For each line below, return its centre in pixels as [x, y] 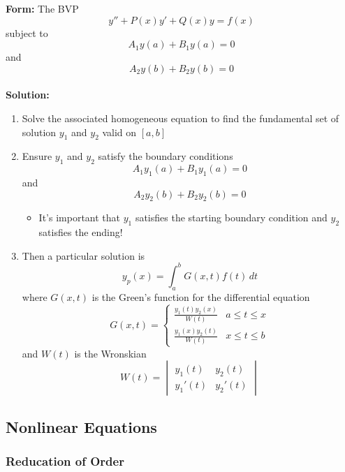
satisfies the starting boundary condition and [231, 217]
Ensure [37, 156]
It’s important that [80, 217]
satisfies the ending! [81, 232]
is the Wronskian [110, 353]
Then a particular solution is [83, 255]
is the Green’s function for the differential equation [201, 296]
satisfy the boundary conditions [166, 156]
